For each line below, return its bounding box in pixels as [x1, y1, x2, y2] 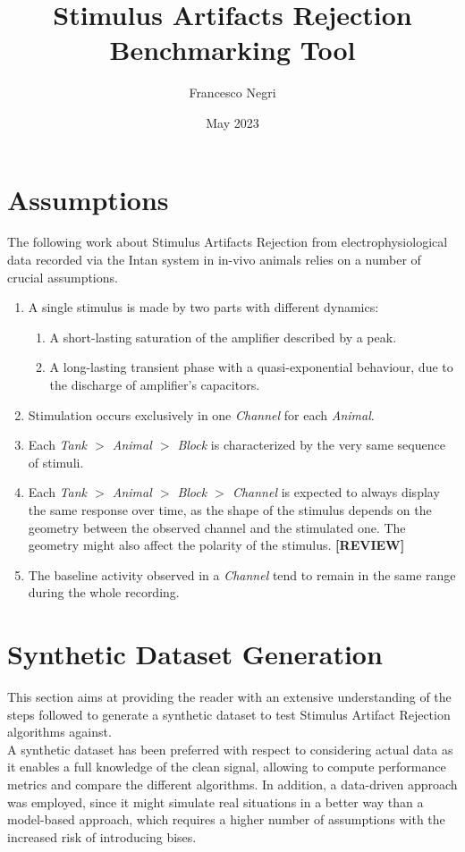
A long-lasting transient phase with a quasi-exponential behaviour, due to [49, 358, 453, 376]
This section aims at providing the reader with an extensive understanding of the [7, 688, 452, 706]
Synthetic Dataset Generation [7, 636, 383, 672]
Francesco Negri [189, 83, 276, 102]
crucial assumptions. [7, 267, 118, 286]
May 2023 [206, 113, 259, 131]
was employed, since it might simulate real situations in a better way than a [7, 792, 424, 811]
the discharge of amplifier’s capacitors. [49, 375, 260, 393]
